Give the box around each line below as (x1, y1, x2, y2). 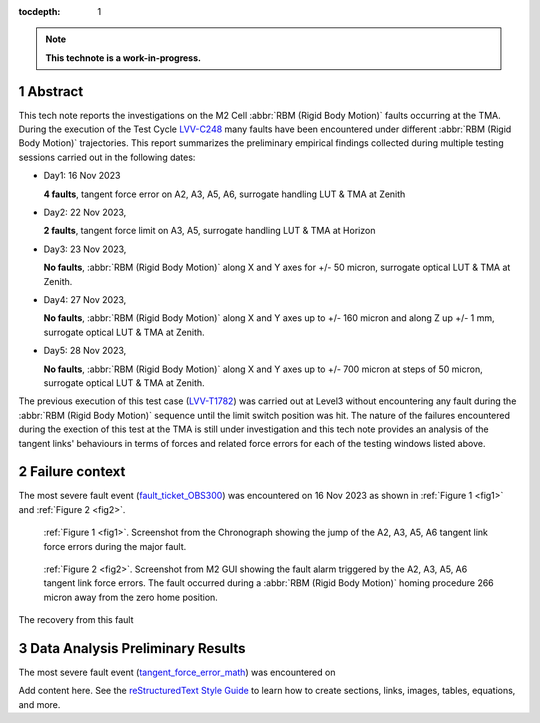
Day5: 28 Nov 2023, (43, 345, 127, 357)
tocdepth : (18, 6, 61, 17)
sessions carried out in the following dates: (18, 151, 196, 163)
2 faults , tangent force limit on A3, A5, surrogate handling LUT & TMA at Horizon (43, 225, 376, 237)
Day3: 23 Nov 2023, (43, 243, 127, 255)
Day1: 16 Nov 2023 (43, 170, 121, 182)
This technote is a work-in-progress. (45, 51, 202, 64)
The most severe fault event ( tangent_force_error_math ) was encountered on (18, 666, 336, 679)
